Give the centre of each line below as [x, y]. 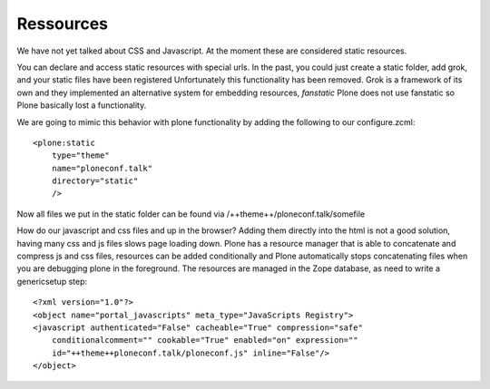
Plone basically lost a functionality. [82, 105]
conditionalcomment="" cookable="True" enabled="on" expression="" [205, 340]
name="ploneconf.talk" [102, 168]
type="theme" [80, 156]
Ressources [63, 24]
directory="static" [95, 181]
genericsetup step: [52, 281]
